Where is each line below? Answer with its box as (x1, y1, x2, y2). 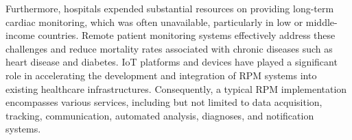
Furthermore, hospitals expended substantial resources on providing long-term (5, 1, 334, 15)
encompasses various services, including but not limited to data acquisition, (5, 95, 322, 109)
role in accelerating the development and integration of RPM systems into (5, 68, 317, 82)
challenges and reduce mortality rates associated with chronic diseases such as (5, 41, 333, 55)
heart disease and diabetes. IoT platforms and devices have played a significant (5, 55, 338, 69)
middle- (305, 14, 338, 29)
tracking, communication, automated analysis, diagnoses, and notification (5, 108, 314, 122)
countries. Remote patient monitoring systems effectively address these (38, 28, 336, 42)
